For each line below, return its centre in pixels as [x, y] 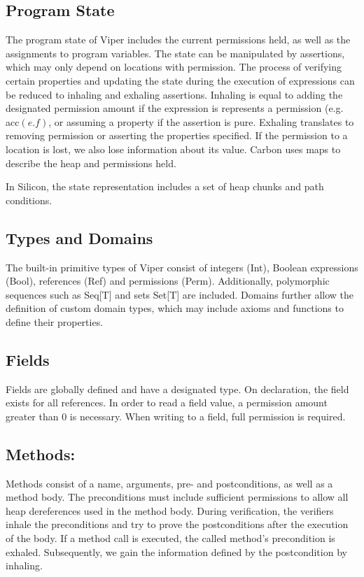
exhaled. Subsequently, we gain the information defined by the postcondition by [176, 551]
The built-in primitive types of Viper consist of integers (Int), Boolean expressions [182, 267]
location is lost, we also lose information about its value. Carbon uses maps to [173, 149]
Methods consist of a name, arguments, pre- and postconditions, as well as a [169, 483]
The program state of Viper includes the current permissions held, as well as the [178, 40]
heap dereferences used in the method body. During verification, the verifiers [170, 510]
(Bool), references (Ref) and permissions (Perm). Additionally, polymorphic [168, 281]
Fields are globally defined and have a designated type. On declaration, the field [177, 389]
